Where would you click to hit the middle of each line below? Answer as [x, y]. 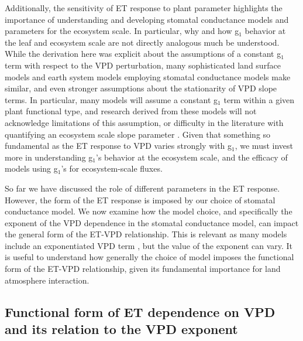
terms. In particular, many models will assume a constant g [111, 99]
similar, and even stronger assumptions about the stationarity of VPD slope [141, 88]
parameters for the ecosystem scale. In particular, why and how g [122, 31]
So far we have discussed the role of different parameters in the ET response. [142, 188]
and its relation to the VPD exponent [121, 329]
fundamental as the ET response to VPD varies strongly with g [118, 146]
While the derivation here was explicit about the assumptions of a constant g [143, 54]
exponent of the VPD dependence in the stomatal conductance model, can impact [152, 222]
